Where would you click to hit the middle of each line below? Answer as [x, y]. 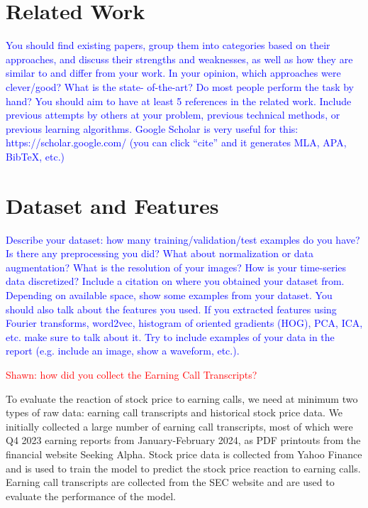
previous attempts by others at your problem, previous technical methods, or [173, 115]
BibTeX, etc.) [35, 156]
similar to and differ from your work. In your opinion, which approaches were [173, 73]
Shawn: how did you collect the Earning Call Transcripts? [132, 374]
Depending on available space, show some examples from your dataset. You [169, 294]
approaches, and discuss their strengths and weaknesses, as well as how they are [179, 59]
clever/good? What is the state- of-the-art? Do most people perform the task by [180, 86]
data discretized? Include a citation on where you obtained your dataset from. [175, 281]
